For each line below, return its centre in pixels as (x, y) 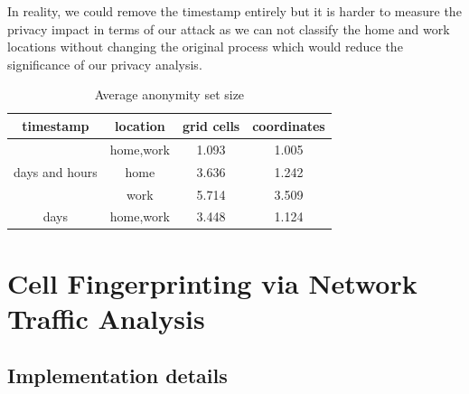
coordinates (289, 125)
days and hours (56, 171)
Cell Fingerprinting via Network (212, 282)
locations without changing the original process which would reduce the (205, 47)
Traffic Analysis (106, 318)
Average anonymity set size (169, 94)
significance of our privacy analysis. (105, 64)
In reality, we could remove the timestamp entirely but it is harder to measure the (234, 11)
